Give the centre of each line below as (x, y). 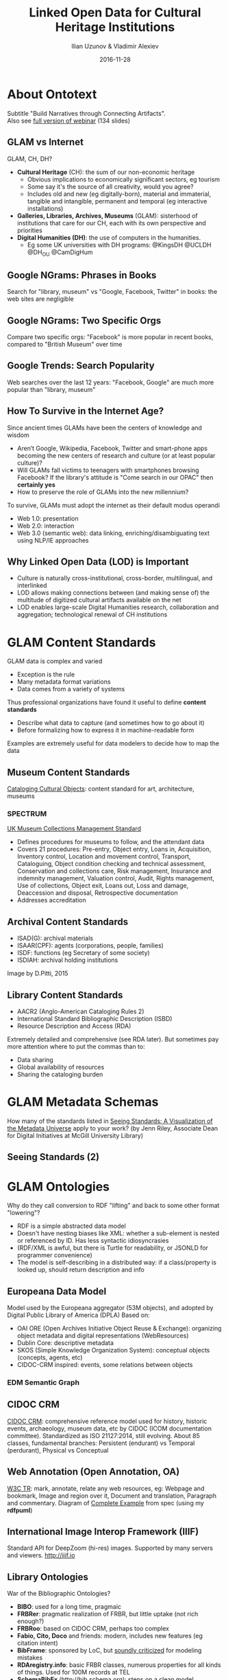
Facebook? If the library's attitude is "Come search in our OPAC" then (115, 477)
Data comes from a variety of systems (71, 689)
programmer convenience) (54, 1255)
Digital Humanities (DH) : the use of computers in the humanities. (109, 237)
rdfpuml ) (20, 1510)
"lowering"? (24, 1213)
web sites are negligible (40, 299)
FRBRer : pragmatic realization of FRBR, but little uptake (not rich (107, 1614)
